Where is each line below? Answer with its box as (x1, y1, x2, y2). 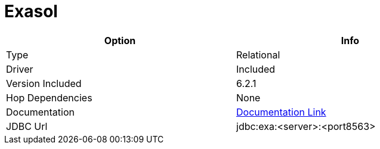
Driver (6, 63, 33, 75)
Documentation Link (236, 105, 326, 118)
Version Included (6, 77, 82, 89)
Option (104, 34, 136, 46)
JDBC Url (6, 120, 48, 132)
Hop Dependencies (6, 91, 92, 104)
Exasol (4, 1, 58, 21)
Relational (236, 48, 280, 61)
